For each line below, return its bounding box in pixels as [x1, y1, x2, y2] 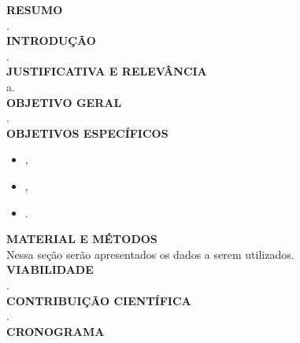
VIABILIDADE [6, 261, 94, 278]
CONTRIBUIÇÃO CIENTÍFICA [6, 292, 191, 308]
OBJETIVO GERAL [6, 94, 122, 110]
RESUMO [6, 2, 63, 17]
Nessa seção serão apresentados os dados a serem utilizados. [6, 245, 294, 262]
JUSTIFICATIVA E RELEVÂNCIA [6, 63, 207, 79]
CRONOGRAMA [6, 323, 105, 339]
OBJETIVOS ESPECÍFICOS [6, 124, 169, 141]
